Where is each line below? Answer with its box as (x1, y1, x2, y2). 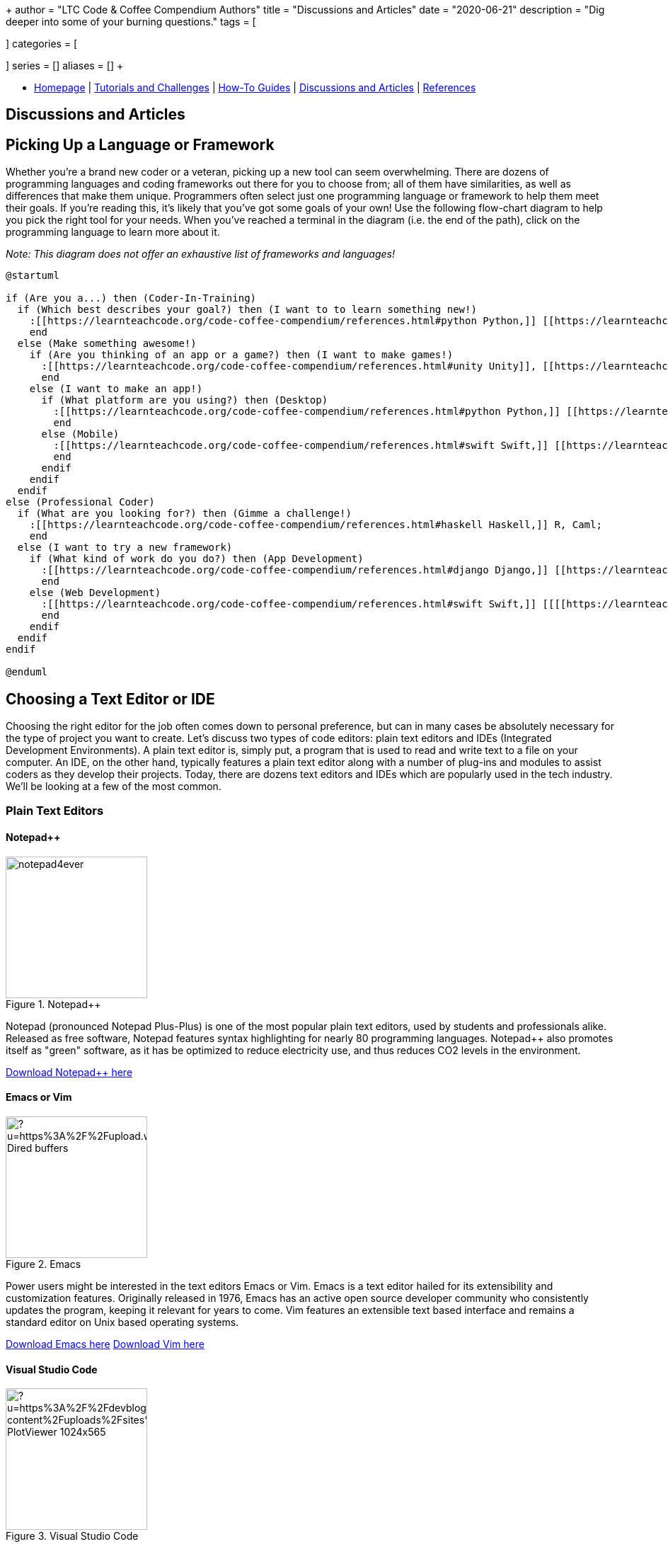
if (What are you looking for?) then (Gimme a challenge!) (17, 508, 352, 520)
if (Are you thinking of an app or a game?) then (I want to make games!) (29, 349, 454, 361)
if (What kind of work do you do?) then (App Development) (29, 553, 364, 565)
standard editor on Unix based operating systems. (6, 1315, 239, 1328)
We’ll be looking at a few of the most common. (6, 780, 221, 793)
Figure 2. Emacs (6, 1257, 81, 1270)
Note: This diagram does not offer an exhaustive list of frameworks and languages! (6, 248, 396, 261)
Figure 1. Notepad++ (6, 997, 101, 1010)
